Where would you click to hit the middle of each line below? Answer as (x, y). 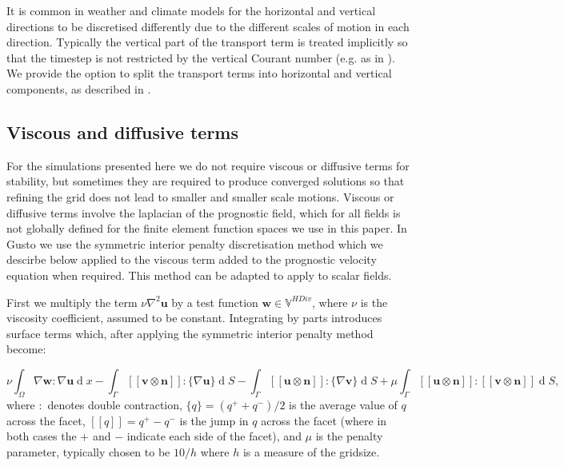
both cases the (42, 436)
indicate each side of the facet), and (214, 436)
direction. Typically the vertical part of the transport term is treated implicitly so (207, 42)
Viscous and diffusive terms (123, 131)
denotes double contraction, (115, 404)
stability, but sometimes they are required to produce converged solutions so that (206, 181)
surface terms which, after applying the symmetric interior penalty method (190, 333)
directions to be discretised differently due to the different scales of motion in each (208, 26)
